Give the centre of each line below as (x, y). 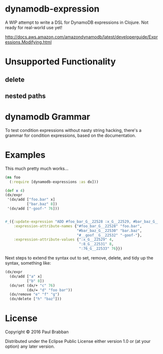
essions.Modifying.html (28, 42)
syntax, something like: (28, 263)
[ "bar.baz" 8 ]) (42, 204)
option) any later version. (30, 346)
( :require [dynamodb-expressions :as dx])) (54, 182)
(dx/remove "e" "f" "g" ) (34, 294)
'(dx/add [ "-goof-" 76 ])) (33, 209)
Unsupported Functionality (60, 62)
